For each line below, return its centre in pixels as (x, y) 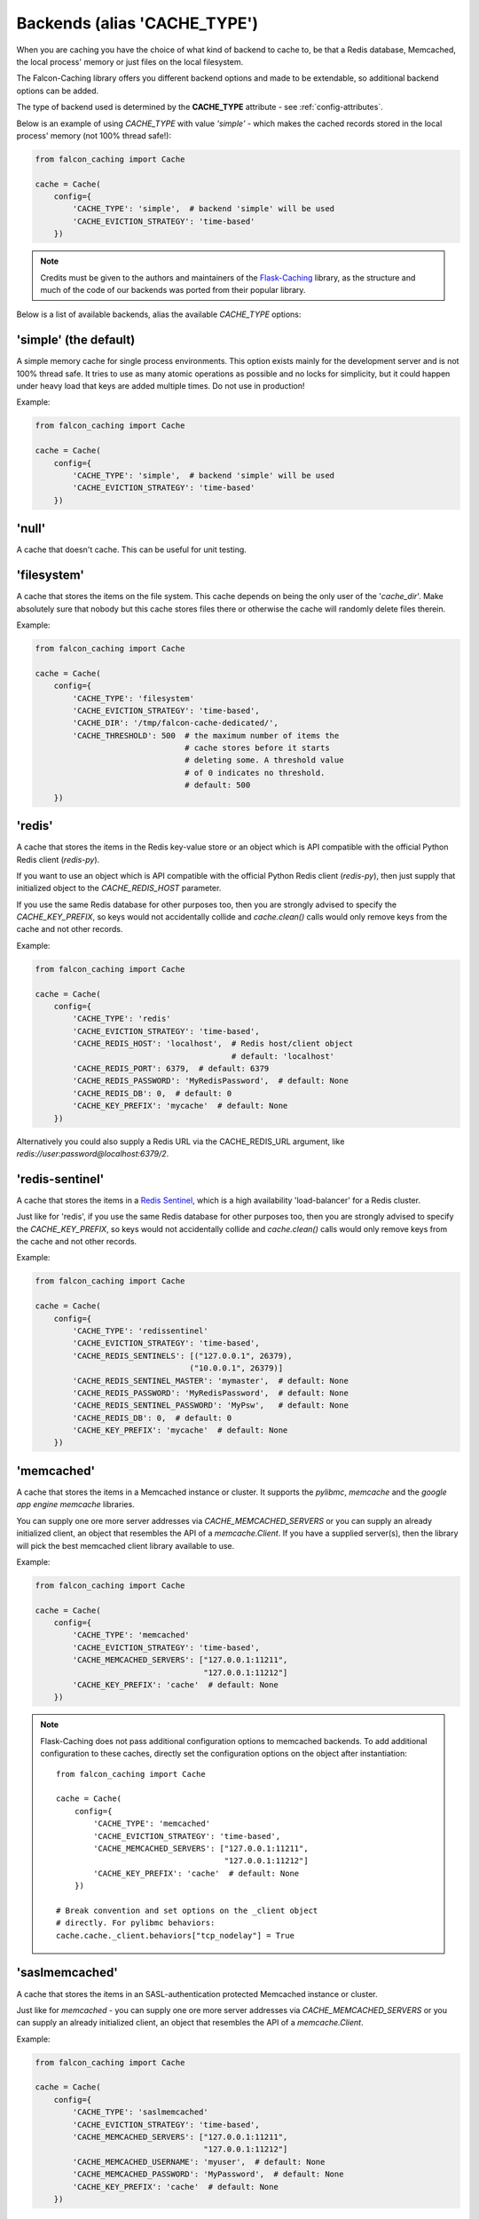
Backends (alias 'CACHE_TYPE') (137, 23)
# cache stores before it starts (257, 748)
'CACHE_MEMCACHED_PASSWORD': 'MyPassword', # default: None (208, 2174)
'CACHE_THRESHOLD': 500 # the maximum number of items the (206, 735)
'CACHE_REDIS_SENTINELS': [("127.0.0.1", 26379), (182, 1355)
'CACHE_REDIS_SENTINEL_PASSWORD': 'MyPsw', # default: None (211, 1406)
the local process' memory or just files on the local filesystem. (130, 61)
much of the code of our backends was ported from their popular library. (173, 289)
